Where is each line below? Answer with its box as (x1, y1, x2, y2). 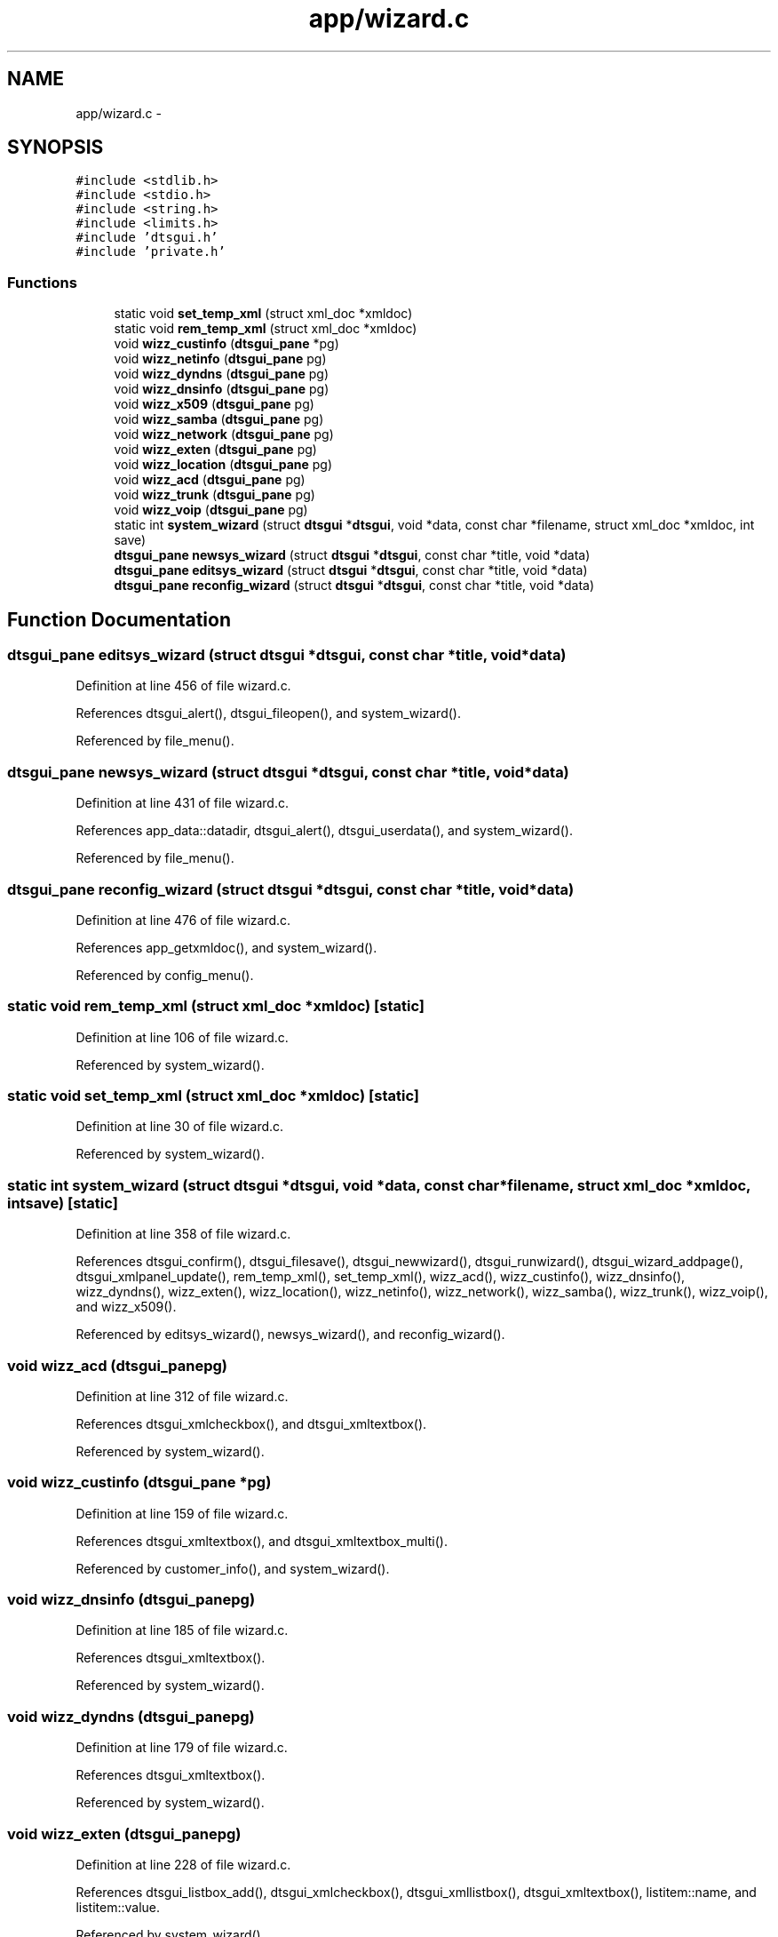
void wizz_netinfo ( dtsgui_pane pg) (114, 351, 327, 367)
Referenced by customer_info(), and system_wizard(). (75, 1560, 390, 1576)
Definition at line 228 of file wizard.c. (75, 1856, 291, 1872)
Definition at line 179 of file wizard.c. (75, 1740, 288, 1756)
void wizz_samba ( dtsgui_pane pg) (114, 411, 324, 427)
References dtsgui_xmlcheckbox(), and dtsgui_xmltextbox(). (75, 1415, 427, 1431)
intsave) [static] (7, 1193, 118, 1212)
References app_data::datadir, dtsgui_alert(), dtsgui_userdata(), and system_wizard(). (75, 823, 573, 839)
